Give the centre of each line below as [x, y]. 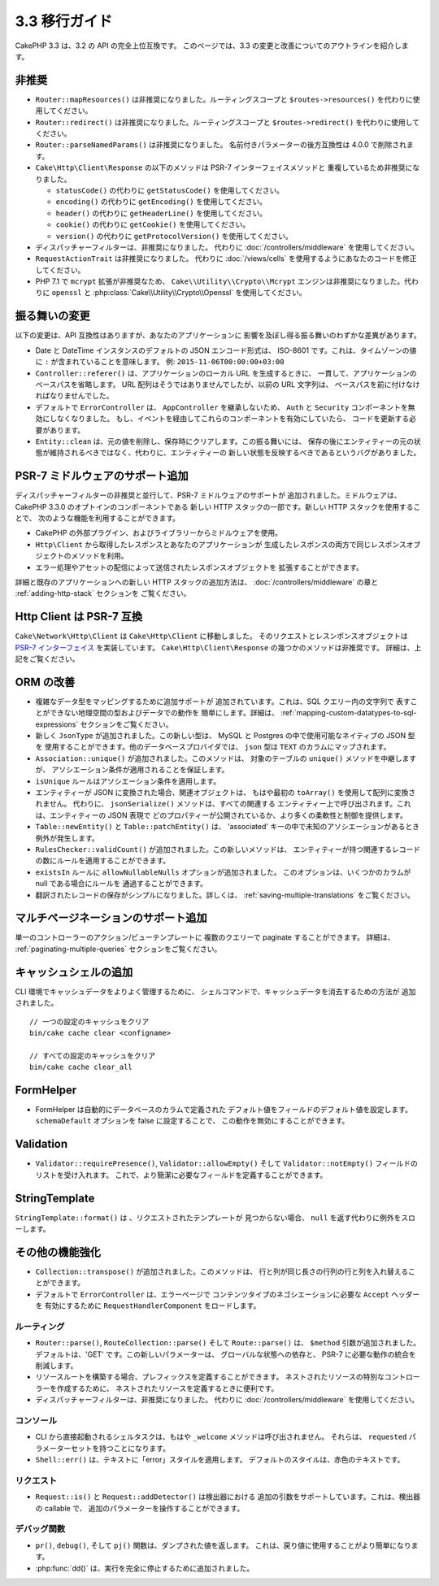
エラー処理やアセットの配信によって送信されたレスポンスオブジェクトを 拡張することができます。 [199, 567]
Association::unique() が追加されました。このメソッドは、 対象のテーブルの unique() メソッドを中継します [226, 758]
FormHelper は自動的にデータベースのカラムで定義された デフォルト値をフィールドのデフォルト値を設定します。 [224, 1110]
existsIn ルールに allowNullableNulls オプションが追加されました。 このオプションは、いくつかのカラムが [223, 872]
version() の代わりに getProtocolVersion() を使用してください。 [174, 236]
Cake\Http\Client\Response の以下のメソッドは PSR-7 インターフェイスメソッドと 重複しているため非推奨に [224, 167]
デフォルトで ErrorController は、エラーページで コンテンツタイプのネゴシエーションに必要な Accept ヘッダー [228, 1294]
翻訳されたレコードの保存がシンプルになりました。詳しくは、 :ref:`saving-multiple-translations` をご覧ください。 [225, 895]
